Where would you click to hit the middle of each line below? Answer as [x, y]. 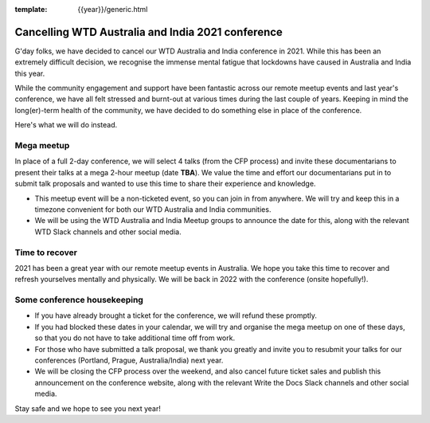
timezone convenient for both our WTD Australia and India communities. [153, 209]
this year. [30, 73]
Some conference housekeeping [79, 300]
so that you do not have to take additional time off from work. [135, 338]
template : [31, 9]
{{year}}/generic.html [113, 9]
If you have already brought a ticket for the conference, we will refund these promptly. [176, 315]
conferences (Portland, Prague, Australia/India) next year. [129, 360]
